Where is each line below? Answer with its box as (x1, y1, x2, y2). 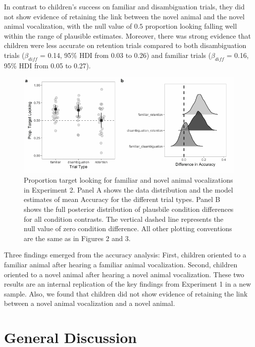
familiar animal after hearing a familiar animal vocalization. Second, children (4, 259, 238, 270)
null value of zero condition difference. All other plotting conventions (24, 223, 232, 234)
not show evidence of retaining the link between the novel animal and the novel (4, 11, 245, 21)
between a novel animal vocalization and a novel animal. (4, 298, 175, 308)
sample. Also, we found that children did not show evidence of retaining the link (4, 288, 248, 298)
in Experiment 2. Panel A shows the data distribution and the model (24, 184, 233, 195)
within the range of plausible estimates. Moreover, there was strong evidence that (4, 30, 251, 41)
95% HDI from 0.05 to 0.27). (4, 60, 91, 70)
